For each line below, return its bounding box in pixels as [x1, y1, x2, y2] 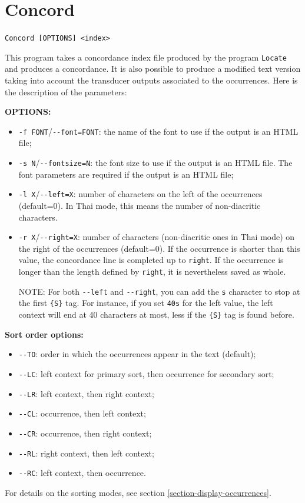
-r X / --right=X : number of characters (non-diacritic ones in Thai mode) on [18, 231, 295, 243]
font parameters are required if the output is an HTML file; [18, 168, 234, 180]
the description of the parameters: [5, 85, 127, 98]
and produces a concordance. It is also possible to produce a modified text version [5, 62, 301, 75]
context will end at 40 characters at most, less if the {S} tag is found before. [18, 308, 294, 321]
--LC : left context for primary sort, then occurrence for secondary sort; [18, 367, 274, 379]
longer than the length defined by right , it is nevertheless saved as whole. [18, 265, 286, 278]
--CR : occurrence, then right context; [18, 427, 152, 439]
